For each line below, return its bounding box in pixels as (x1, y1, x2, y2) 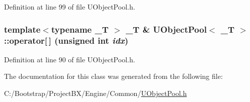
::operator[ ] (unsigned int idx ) (4, 34, 129, 47)
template (4, 23, 41, 35)
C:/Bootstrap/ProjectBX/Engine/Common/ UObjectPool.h (4, 87, 187, 98)
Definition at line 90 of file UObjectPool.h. (4, 54, 135, 64)
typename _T (51, 23, 109, 35)
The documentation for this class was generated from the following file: (4, 71, 223, 81)
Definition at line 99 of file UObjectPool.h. (4, 2, 135, 12)
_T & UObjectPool (125, 23, 207, 35)
